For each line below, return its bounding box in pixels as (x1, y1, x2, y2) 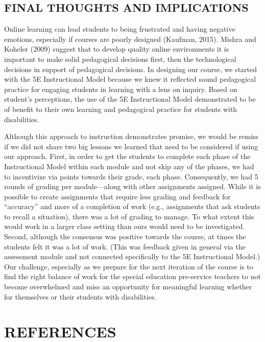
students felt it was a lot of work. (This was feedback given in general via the (4, 241, 246, 252)
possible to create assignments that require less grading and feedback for (4, 191, 231, 201)
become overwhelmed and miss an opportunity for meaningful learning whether (4, 281, 252, 292)
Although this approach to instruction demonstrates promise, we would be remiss (4, 131, 259, 142)
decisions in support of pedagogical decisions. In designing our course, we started (4, 63, 257, 74)
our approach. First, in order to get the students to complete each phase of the (4, 151, 251, 162)
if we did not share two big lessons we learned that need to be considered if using (4, 141, 258, 151)
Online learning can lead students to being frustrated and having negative (4, 24, 235, 34)
